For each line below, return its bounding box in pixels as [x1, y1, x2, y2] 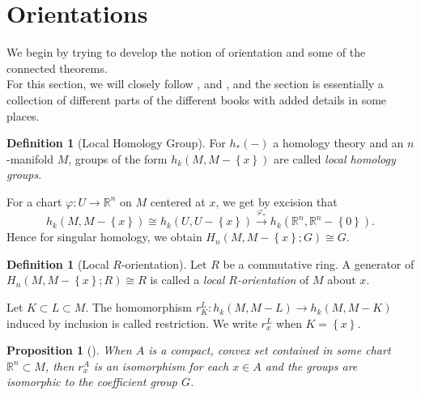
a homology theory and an [273, 134, 404, 151]
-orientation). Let [121, 255, 207, 272]
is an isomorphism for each [93, 357, 229, 374]
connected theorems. [6, 59, 108, 76]
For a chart [6, 193, 62, 210]
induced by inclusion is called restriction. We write [6, 314, 257, 331]
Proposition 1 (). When [6, 342, 132, 359]
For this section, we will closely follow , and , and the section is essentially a [6, 75, 384, 92]
